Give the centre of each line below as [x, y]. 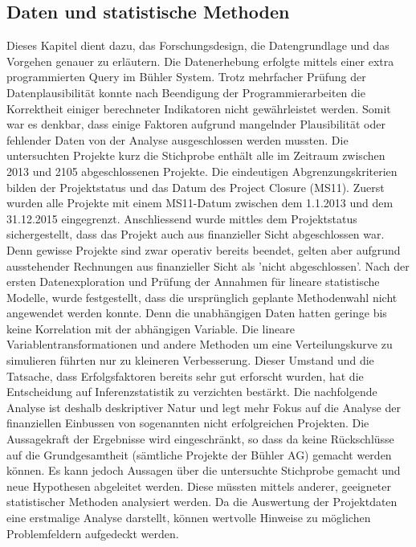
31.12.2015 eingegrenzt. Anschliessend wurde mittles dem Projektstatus [182, 218]
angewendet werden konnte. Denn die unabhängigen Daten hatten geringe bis [197, 313]
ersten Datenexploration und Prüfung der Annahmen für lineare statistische [193, 282]
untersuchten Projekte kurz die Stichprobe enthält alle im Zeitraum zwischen [196, 155]
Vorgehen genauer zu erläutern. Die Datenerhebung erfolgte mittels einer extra [200, 61]
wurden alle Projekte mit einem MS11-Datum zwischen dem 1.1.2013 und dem [200, 203]
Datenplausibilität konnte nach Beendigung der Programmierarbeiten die [186, 92]
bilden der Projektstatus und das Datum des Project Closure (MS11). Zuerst [196, 187]
